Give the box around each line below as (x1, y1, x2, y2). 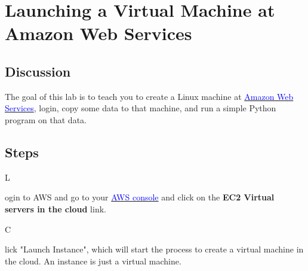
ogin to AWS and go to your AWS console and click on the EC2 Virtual (5, 191, 275, 203)
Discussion (5, 62, 71, 80)
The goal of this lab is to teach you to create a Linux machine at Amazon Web (5, 90, 294, 102)
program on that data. (5, 113, 87, 126)
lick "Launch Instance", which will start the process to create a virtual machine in (5, 243, 304, 255)
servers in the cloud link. (5, 202, 106, 215)
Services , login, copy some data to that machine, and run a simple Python (5, 102, 276, 114)
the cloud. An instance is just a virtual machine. (5, 254, 181, 267)
